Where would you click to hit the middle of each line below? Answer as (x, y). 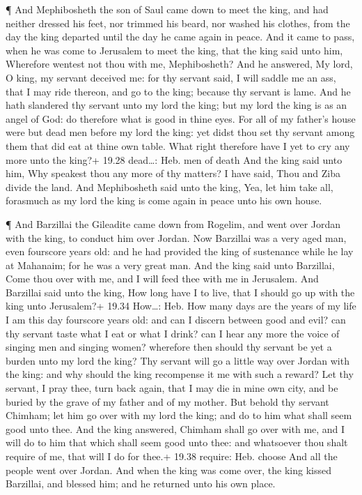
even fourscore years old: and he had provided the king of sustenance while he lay (180, 251)
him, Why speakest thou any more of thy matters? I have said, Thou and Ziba (173, 173)
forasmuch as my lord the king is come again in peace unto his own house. (164, 200)
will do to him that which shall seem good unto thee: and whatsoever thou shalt (177, 442)
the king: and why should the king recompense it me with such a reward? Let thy (180, 374)
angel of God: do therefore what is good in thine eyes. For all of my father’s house (181, 118)
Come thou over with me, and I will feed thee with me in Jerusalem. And (162, 279)
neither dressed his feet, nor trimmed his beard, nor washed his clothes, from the (178, 23)
